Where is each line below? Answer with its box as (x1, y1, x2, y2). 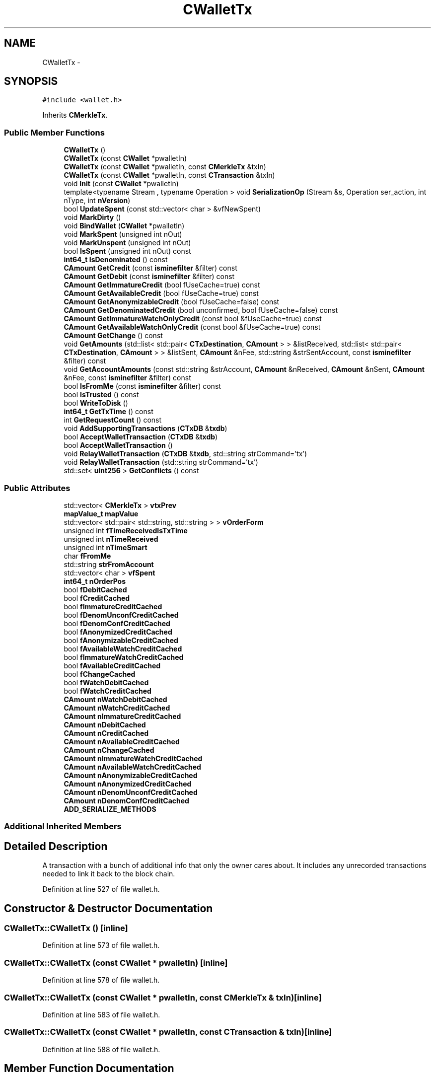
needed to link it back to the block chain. (42, 869, 175, 878)
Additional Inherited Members (4, 821, 122, 832)
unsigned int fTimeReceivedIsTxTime (64, 526, 188, 535)
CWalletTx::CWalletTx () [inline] (4, 923, 128, 933)
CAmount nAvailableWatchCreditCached (64, 762, 201, 771)
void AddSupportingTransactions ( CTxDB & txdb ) (64, 424, 227, 433)
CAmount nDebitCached (64, 720, 146, 729)
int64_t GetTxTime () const (64, 407, 153, 416)
